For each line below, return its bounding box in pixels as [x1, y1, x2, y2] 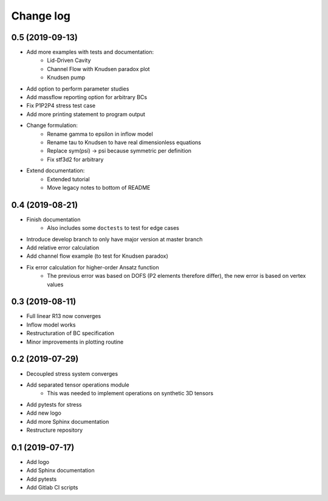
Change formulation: [26, 122, 78, 129]
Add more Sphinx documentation [26, 418, 109, 425]
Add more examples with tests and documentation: [26, 49, 154, 56]
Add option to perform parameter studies [26, 85, 129, 92]
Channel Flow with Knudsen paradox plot [47, 65, 150, 72]
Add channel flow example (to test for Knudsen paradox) [26, 252, 168, 260]
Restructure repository [26, 426, 83, 434]
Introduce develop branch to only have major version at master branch [26, 235, 203, 243]
